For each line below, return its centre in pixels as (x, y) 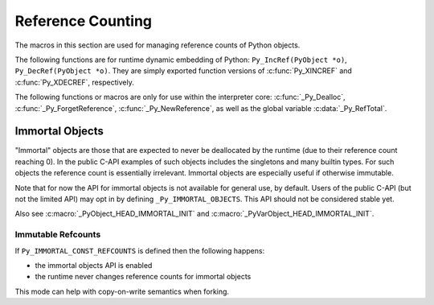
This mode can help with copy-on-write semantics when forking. (122, 291)
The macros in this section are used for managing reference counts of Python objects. (158, 45)
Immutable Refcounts (58, 235)
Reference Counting (84, 21)
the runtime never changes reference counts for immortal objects (143, 277)
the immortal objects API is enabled (94, 265)
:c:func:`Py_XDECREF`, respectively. (74, 82)
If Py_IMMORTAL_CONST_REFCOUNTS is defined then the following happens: (140, 250)
